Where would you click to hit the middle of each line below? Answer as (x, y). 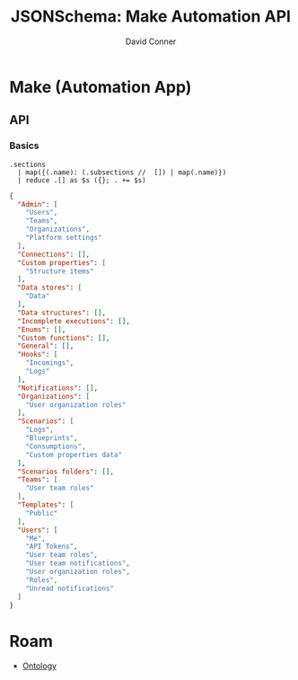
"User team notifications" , (78, 563)
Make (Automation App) (101, 87)
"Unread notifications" (70, 588)
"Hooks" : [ (38, 355)
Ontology (39, 666)
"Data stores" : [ (50, 288)
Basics (24, 146)
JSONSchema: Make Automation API (151, 17)
